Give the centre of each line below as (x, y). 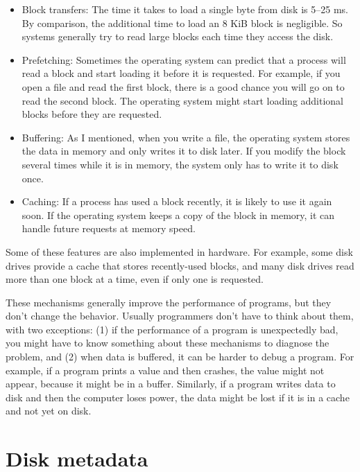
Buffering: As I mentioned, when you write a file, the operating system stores (186, 137)
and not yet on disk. (49, 411)
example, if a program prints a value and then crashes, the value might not (165, 370)
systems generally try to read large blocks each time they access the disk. (178, 36)
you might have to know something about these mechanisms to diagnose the (168, 343)
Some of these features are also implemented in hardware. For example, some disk (179, 251)
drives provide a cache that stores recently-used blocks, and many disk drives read (180, 265)
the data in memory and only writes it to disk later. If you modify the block (184, 151)
